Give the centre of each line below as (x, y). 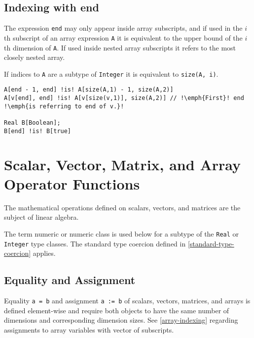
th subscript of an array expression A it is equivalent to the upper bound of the (123, 37)
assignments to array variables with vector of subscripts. (89, 329)
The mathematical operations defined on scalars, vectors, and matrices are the (122, 207)
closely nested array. (35, 57)
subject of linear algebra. (41, 217)
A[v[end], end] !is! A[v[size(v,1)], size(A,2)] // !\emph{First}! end (124, 98)
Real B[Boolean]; (32, 123)
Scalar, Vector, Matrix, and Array (123, 164)
